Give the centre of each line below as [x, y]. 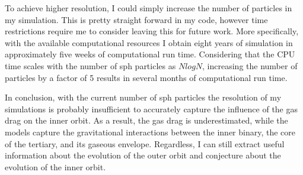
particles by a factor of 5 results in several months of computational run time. [146, 77]
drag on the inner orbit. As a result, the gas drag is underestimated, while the [146, 120]
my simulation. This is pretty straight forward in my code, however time [136, 19]
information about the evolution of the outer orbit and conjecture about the [143, 155]
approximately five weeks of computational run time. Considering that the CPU [150, 54]
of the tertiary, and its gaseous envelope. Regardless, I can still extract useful [145, 143]
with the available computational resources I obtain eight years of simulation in [149, 42]
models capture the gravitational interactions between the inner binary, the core [150, 132]
